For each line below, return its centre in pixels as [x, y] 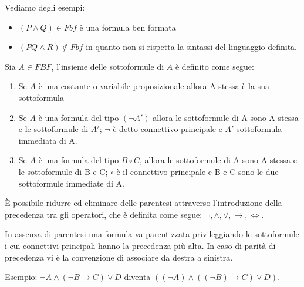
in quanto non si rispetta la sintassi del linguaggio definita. [192, 47]
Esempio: [21, 277]
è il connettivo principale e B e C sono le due [197, 171]
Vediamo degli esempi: [45, 7]
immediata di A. [48, 140]
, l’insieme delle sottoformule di [108, 66]
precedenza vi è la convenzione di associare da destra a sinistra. [119, 257]
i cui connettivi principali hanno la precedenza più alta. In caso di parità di [140, 245]
